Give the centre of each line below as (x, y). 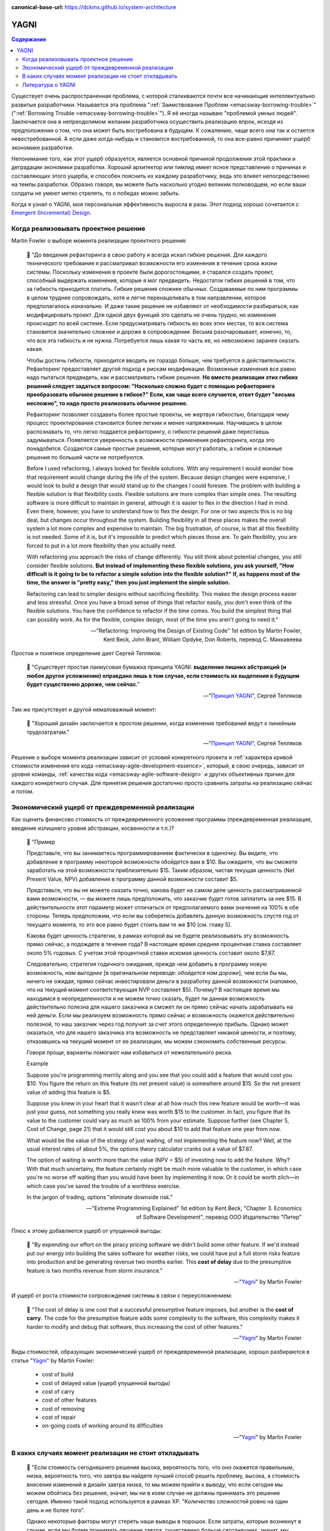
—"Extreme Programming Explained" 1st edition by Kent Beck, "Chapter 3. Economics (194, 1208)
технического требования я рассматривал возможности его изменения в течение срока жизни (152, 263)
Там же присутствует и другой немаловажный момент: (84, 709)
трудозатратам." (48, 732)
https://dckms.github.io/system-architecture (120, 7)
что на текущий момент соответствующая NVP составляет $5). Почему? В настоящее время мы (153, 990)
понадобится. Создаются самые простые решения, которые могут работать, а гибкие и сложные (154, 449)
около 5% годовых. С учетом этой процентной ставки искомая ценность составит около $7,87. (151, 953)
